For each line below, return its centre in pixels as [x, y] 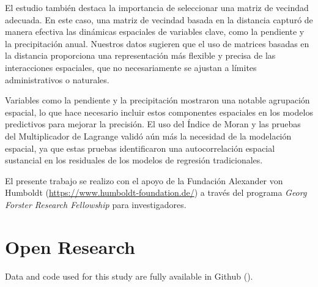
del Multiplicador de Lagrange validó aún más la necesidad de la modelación [148, 136]
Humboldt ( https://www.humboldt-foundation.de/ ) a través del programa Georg [156, 192]
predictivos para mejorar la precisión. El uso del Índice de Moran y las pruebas [153, 124]
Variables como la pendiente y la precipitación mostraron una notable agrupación [157, 100]
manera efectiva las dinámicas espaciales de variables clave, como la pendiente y [155, 32]
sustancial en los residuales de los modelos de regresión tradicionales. [134, 160]
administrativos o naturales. [57, 79]
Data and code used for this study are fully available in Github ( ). [129, 276]
